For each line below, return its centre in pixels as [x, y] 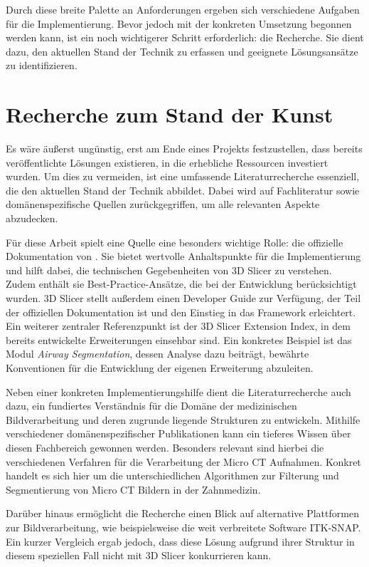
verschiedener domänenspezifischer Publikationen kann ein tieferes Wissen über [178, 433]
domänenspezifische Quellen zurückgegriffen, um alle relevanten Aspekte [163, 204]
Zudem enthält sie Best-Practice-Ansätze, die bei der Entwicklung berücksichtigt [181, 284]
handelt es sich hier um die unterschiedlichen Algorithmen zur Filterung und [172, 475]
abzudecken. [32, 218]
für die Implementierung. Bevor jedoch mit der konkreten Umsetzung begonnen [179, 23]
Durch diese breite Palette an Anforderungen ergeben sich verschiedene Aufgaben [183, 9]
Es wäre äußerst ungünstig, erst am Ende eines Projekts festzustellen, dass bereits [184, 149]
